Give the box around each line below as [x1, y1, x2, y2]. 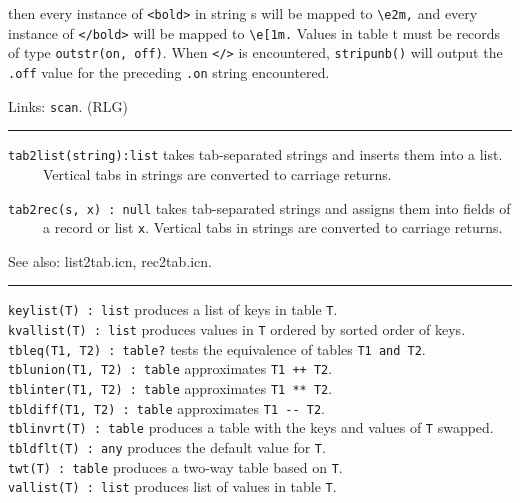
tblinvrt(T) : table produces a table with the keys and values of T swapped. [8, 417, 494, 438]
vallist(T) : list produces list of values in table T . [8, 476, 337, 497]
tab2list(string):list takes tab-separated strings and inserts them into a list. [8, 144, 503, 165]
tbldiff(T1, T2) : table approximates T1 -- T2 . [8, 397, 325, 418]
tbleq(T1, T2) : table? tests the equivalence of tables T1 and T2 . [8, 338, 426, 359]
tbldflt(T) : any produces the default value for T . [8, 437, 326, 458]
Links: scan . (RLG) [8, 95, 129, 116]
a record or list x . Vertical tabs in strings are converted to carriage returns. [42, 217, 503, 238]
